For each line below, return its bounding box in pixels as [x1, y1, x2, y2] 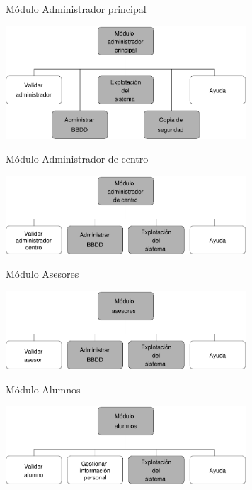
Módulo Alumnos [6, 381, 81, 396]
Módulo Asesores [6, 266, 79, 281]
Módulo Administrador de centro [6, 151, 149, 166]
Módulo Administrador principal [6, 1, 147, 16]
